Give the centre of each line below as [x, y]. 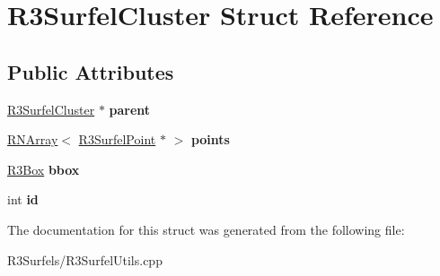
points [210, 139]
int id [23, 199]
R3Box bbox [44, 169]
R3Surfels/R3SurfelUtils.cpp [85, 259]
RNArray [33, 139]
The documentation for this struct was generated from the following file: [206, 229]
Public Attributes [91, 71]
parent [130, 109]
